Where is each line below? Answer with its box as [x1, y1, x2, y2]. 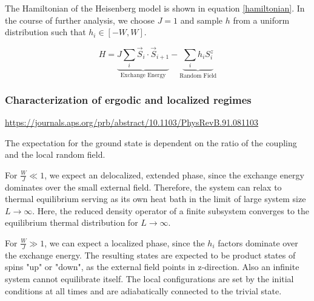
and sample [180, 13, 223, 26]
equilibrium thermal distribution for [5, 216, 138, 229]
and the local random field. [5, 148, 105, 161]
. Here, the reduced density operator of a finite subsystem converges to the [32, 204, 309, 217]
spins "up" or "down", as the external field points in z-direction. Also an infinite [5, 260, 299, 273]
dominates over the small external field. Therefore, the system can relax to [5, 180, 282, 193]
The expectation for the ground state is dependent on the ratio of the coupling [5, 136, 297, 149]
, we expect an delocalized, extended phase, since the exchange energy [44, 168, 304, 181]
